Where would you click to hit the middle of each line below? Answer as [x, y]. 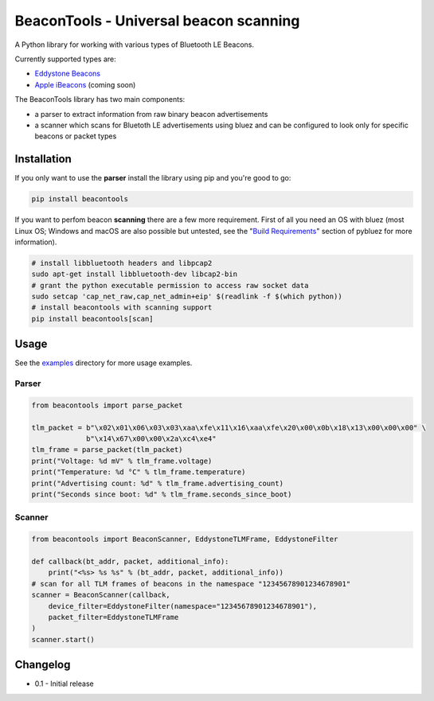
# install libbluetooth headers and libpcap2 [122, 263]
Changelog [43, 665]
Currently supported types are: [65, 59]
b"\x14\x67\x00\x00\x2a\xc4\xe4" [151, 439]
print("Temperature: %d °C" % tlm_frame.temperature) [139, 472]
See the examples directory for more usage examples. [104, 363]
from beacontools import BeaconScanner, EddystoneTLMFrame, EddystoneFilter [185, 539]
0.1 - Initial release [65, 683]
